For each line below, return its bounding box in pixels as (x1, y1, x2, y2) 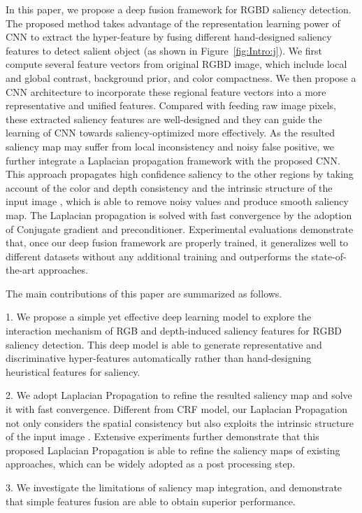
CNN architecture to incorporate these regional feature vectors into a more (6, 84, 326, 99)
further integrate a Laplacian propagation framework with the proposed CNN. (6, 153, 340, 167)
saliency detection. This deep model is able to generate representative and (6, 337, 322, 351)
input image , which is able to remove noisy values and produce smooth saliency (6, 194, 349, 209)
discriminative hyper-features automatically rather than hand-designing (6, 351, 312, 365)
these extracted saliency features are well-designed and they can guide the (6, 111, 322, 126)
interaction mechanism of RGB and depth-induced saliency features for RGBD (6, 323, 342, 338)
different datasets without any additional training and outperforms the (6, 248, 308, 263)
